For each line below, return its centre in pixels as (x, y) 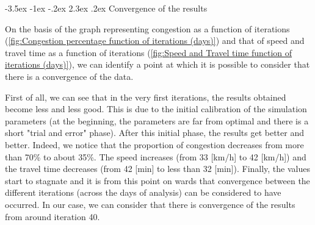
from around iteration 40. (52, 216)
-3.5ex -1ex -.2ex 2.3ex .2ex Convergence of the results (106, 8)
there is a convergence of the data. (69, 76)
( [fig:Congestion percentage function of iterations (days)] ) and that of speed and (155, 41)
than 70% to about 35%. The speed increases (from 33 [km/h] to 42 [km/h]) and (156, 156)
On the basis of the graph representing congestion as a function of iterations (147, 28)
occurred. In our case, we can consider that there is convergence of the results (150, 204)
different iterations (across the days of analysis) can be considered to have (143, 192)
